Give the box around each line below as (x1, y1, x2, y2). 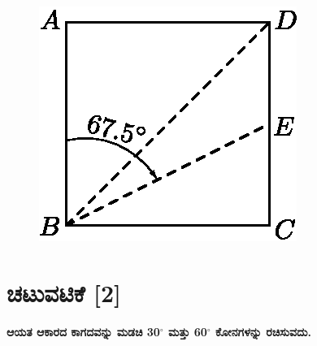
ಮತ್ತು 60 (167, 322, 207, 340)
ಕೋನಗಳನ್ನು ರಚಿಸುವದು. (215, 322, 311, 340)
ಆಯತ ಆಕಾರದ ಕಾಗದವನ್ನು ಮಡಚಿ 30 (7, 322, 160, 340)
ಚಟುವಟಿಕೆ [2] (7, 275, 121, 309)
